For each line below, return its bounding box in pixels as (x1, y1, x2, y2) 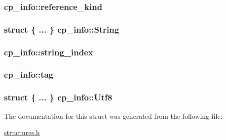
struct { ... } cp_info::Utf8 (4, 91, 113, 103)
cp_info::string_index (4, 46, 93, 58)
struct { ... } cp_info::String (4, 23, 119, 35)
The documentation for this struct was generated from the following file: (4, 110, 223, 121)
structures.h (4, 127, 40, 138)
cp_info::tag (4, 68, 54, 81)
